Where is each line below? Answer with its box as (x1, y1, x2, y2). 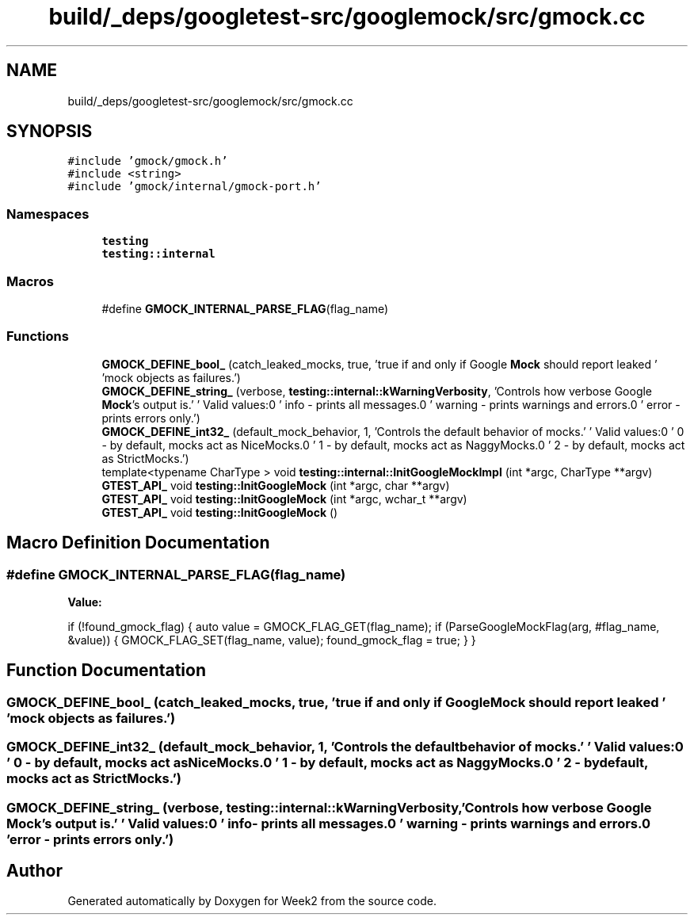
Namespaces (6, 205, 90, 222)
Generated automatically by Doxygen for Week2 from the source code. (67, 894, 437, 908)
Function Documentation (6, 660, 206, 681)
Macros (6, 273, 54, 289)
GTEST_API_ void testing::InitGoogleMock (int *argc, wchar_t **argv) (101, 491, 467, 506)
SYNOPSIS (6, 121, 93, 142)
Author (6, 860, 63, 881)
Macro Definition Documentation (6, 533, 270, 553)
